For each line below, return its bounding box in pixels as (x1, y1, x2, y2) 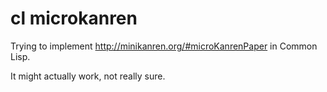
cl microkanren (10, 7, 138, 30)
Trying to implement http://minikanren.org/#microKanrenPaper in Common (10, 40, 318, 52)
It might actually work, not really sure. (10, 70, 166, 82)
